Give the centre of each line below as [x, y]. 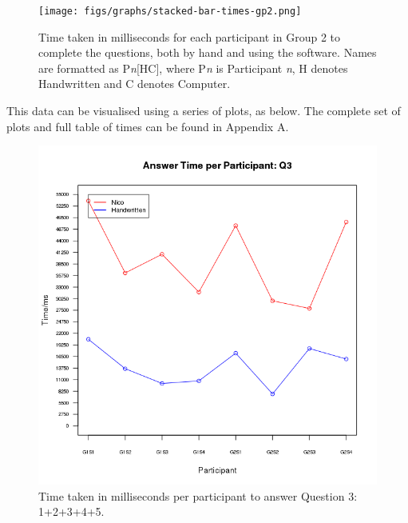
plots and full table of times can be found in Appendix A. [148, 126]
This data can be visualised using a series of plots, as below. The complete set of [204, 111]
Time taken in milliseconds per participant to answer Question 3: [198, 495]
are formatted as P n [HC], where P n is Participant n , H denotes [193, 68]
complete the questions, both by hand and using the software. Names [208, 52]
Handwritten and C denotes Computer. [135, 84]
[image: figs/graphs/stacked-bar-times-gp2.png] [170, 11]
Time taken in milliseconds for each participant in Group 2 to [189, 36]
